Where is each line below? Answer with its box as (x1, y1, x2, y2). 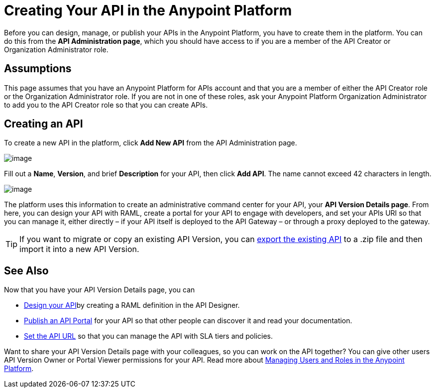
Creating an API (4, 118, 83, 131)
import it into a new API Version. (19, 244, 139, 255)
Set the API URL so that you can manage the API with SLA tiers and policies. (24, 332, 273, 341)
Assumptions (4, 62, 72, 75)
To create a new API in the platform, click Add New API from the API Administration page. (4, 138, 297, 147)
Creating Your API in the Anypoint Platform (4, 2, 292, 19)
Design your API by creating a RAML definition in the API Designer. (24, 301, 240, 310)
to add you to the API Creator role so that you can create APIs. (4, 100, 208, 109)
